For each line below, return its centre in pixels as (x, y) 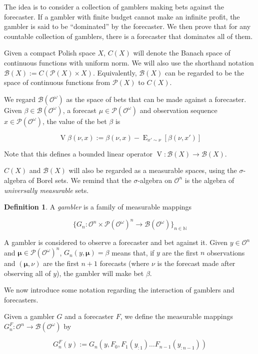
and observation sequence (178, 110)
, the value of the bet (74, 121)
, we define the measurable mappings (176, 316)
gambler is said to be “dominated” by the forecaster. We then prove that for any (127, 26)
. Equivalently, (115, 72)
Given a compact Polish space (50, 53)
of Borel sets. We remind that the (80, 180)
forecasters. (21, 299)
